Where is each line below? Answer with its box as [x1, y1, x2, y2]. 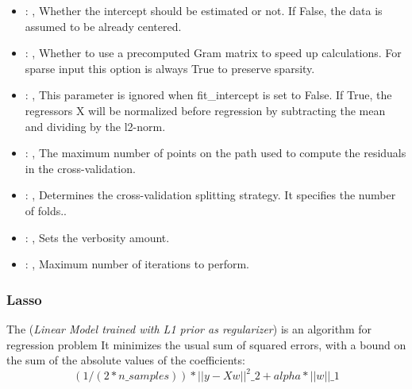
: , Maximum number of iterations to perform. [25, 256, 249, 272]
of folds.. [25, 202, 67, 218]
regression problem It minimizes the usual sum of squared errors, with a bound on [6, 336, 406, 352]
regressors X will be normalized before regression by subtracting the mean [25, 102, 386, 118]
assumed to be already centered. [25, 17, 182, 34]
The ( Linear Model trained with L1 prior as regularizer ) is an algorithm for [6, 320, 372, 337]
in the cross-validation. [25, 160, 136, 176]
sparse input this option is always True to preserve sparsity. [25, 60, 315, 76]
